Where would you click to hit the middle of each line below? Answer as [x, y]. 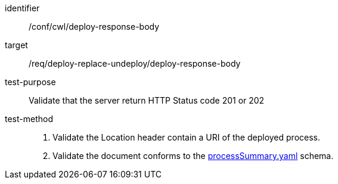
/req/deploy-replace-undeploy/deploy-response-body [135, 63]
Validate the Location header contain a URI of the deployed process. [187, 137]
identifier [22, 8]
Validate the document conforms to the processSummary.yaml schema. [193, 156]
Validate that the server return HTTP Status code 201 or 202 [147, 100]
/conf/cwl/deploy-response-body [94, 26]
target [16, 45]
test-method [29, 119]
